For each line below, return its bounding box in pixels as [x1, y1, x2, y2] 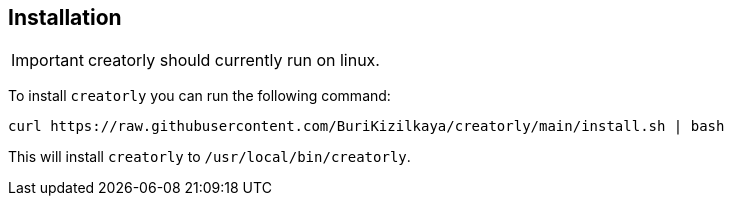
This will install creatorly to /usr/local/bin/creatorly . [8, 148, 411, 166]
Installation [8, 5, 122, 30]
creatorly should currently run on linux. [87, 50, 380, 71]
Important [11, 50, 84, 71]
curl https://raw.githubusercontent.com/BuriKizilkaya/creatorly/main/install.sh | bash [8, 118, 725, 135]
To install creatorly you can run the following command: [8, 87, 391, 105]
